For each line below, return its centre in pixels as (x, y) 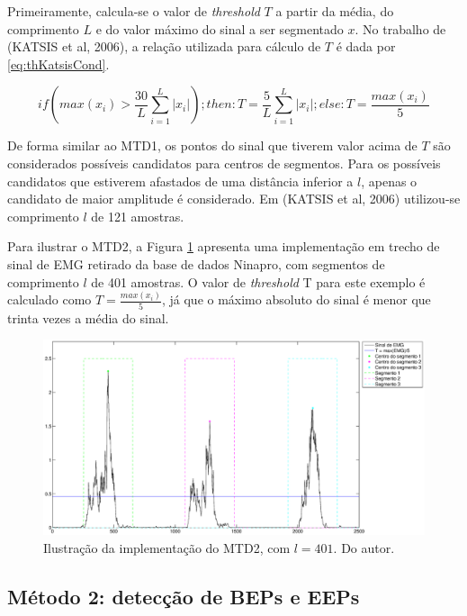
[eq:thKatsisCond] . (58, 63)
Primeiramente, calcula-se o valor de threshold (134, 11)
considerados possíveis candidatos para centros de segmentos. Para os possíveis (224, 163)
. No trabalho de (400, 28)
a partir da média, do (335, 11)
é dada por (366, 46)
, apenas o (389, 181)
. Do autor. (364, 547)
